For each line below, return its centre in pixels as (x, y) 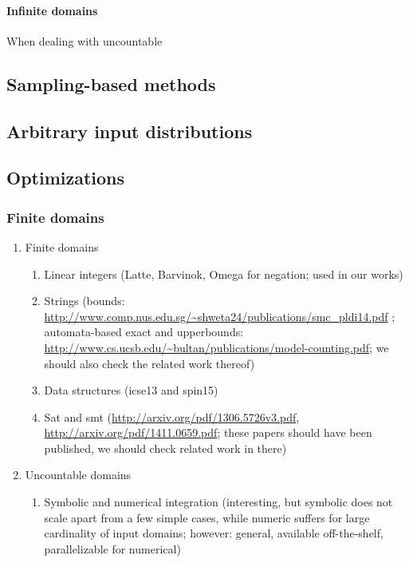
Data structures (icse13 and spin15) (131, 390)
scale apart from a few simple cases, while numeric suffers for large (207, 517)
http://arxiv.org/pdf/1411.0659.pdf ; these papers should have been (208, 432)
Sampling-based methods (111, 83)
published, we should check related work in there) (165, 448)
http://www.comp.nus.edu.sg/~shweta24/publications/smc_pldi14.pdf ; (220, 316)
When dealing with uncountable (85, 40)
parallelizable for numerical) (112, 548)
